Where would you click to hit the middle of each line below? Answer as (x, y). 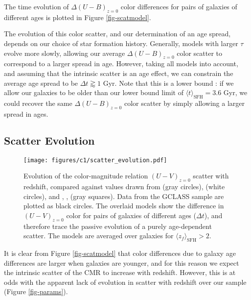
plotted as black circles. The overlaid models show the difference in (124, 206)
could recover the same (38, 103)
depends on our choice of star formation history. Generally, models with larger (121, 43)
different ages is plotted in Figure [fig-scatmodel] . (78, 17)
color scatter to (200, 53)
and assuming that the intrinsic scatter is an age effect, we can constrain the (119, 73)
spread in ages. (26, 113)
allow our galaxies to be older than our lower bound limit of (94, 92)
